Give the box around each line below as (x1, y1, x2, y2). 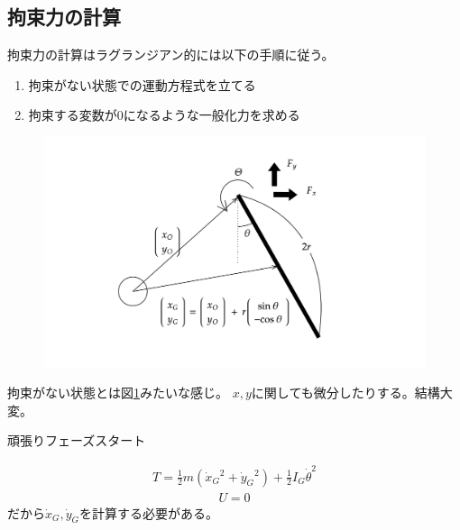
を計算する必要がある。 (79, 503, 219, 522)
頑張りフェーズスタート (7, 431, 146, 450)
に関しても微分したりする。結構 (251, 383, 440, 402)
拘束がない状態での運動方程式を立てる (28, 75, 256, 94)
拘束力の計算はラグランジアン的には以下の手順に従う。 (7, 45, 335, 64)
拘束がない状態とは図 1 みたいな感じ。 (7, 383, 228, 402)
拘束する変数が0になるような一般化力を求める (28, 105, 300, 124)
